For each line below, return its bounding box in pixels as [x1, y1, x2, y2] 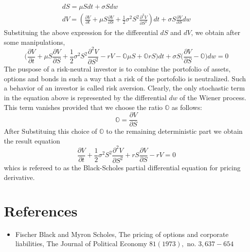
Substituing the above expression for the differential [4, 27, 158, 37]
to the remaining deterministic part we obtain [106, 126, 243, 136]
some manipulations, [4, 36, 65, 47]
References [4, 200, 78, 220]
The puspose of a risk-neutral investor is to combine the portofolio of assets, [4, 64, 231, 74]
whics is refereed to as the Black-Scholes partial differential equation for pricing [4, 162, 241, 173]
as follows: [171, 102, 202, 112]
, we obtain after [191, 27, 240, 37]
